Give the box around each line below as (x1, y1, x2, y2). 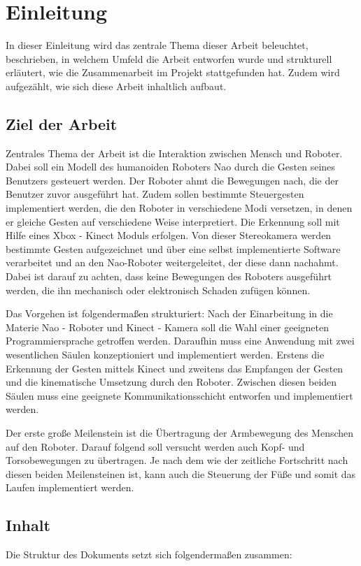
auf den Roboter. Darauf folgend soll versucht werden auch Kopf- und (6, 439, 305, 453)
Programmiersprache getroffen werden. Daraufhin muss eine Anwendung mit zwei (6, 333, 355, 348)
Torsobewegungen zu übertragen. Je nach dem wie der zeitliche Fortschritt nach (6, 453, 348, 467)
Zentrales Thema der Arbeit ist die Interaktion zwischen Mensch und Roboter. (6, 145, 343, 160)
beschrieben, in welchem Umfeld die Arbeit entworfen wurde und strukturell (6, 51, 332, 66)
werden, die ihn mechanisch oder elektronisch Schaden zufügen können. (6, 282, 311, 297)
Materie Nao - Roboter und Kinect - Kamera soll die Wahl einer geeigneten (6, 319, 330, 334)
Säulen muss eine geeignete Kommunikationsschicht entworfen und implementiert (6, 388, 353, 402)
